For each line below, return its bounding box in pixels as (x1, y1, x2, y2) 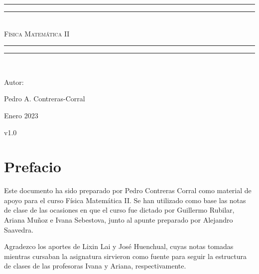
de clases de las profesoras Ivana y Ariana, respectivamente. (4, 261, 186, 271)
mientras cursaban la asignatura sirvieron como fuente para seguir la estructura (4, 251, 247, 261)
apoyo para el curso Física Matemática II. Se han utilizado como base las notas (4, 195, 246, 205)
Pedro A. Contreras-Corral (4, 93, 85, 104)
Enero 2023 (4, 110, 38, 120)
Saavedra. (4, 224, 33, 235)
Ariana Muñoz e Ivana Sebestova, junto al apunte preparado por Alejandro (4, 215, 233, 225)
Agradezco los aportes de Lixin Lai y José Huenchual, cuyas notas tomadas (4, 241, 234, 252)
